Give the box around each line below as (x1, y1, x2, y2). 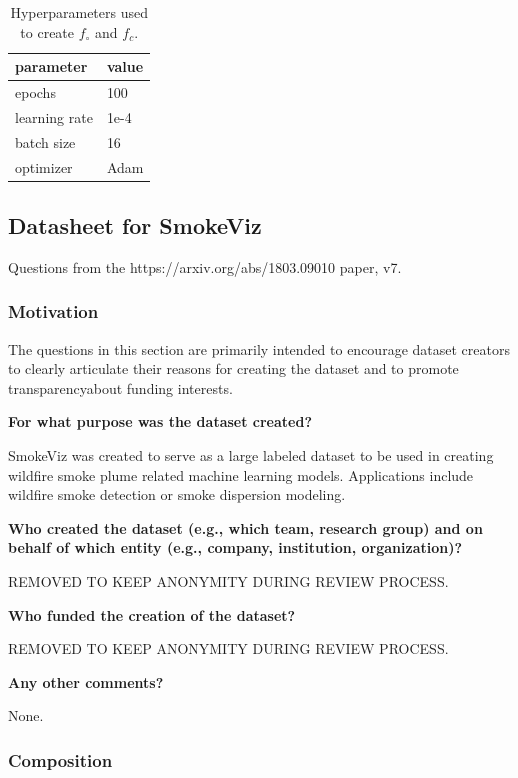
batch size (15, 131, 76, 152)
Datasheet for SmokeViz (8, 210, 262, 241)
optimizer (15, 156, 73, 177)
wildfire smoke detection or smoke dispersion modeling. (8, 484, 346, 505)
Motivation (8, 299, 99, 324)
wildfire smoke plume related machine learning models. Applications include (8, 464, 474, 485)
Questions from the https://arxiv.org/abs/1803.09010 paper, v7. (8, 256, 402, 277)
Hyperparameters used (10, 2, 148, 22)
